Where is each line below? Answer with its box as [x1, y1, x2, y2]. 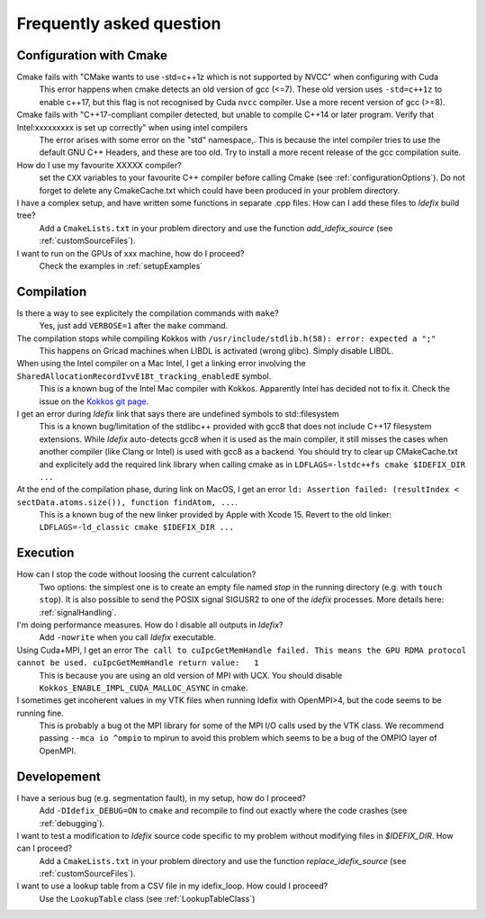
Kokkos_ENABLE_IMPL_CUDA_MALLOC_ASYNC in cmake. [39, 682, 248, 693]
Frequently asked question [16, 14, 221, 33]
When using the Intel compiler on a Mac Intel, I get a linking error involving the [16, 358, 306, 369]
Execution [16, 545, 75, 561]
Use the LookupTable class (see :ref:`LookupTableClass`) [39, 893, 256, 904]
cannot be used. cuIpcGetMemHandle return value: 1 [16, 658, 259, 668]
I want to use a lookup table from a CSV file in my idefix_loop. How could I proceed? [16, 880, 328, 891]
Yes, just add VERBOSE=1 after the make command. [39, 320, 229, 331]
